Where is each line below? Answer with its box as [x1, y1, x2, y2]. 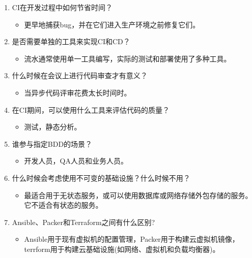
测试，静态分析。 [24, 121, 81, 132]
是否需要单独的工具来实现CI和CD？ [12, 36, 130, 47]
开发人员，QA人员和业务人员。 [24, 155, 128, 166]
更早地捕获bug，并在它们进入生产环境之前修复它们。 [24, 19, 200, 29]
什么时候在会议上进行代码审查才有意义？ [12, 70, 148, 81]
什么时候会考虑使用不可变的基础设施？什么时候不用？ [12, 172, 190, 183]
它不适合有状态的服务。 [24, 200, 103, 210]
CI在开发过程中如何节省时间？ [12, 2, 113, 12]
